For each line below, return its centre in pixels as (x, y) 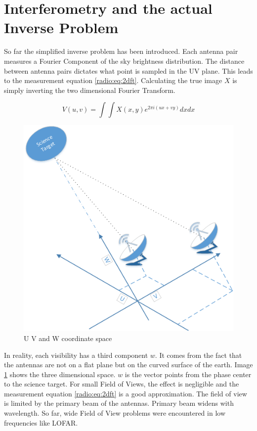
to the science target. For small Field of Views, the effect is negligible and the (122, 384)
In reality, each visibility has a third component (76, 355)
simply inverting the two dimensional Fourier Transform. (90, 90)
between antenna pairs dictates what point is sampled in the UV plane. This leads (128, 70)
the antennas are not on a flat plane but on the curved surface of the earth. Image (128, 365)
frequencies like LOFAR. (41, 422)
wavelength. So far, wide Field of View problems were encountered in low (115, 413)
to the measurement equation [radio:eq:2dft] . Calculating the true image (113, 80)
